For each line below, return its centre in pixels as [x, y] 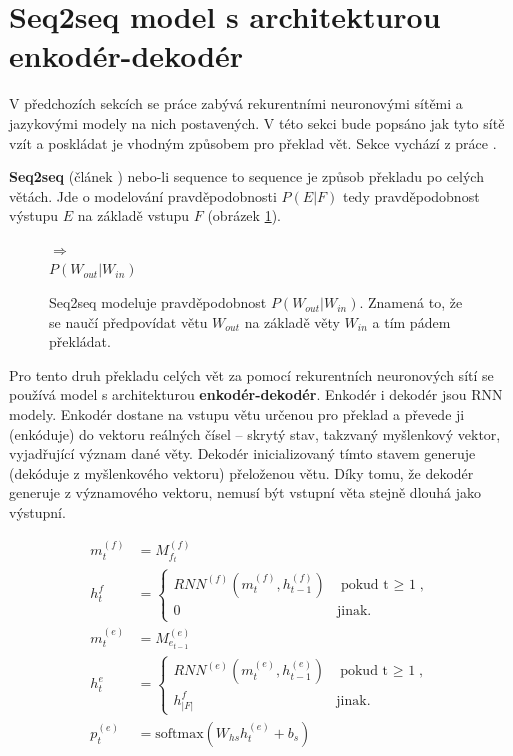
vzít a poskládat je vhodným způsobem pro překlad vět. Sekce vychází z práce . [253, 142]
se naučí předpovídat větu [128, 321]
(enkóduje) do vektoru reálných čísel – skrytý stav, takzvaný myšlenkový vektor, [255, 433]
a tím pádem [411, 321]
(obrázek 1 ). [244, 215]
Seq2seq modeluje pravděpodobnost [158, 302]
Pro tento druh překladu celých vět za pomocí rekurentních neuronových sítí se [251, 374]
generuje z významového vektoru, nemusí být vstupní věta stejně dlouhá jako [245, 492]
